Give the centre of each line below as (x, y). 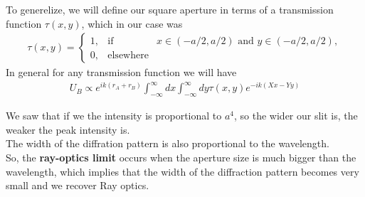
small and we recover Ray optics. (78, 185)
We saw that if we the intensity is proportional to (114, 116)
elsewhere (128, 55)
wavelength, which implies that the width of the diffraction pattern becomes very (182, 171)
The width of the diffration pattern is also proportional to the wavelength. (168, 143)
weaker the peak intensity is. (68, 129)
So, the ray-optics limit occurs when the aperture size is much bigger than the (181, 157)
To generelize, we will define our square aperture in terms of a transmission (170, 9)
